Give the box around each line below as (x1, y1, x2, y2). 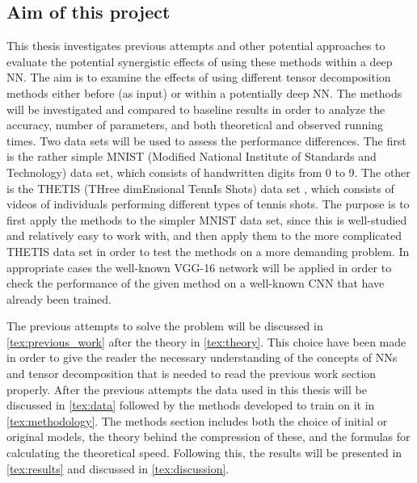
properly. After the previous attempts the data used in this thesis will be (6, 380, 367, 397)
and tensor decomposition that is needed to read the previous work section (6, 365, 377, 382)
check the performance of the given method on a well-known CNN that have (6, 275, 385, 292)
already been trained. (6, 290, 112, 307)
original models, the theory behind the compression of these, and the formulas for (6, 428, 411, 445)
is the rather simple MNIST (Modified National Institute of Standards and (6, 148, 377, 165)
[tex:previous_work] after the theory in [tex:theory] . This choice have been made (6, 333, 406, 350)
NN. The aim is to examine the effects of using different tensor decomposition (6, 69, 391, 86)
